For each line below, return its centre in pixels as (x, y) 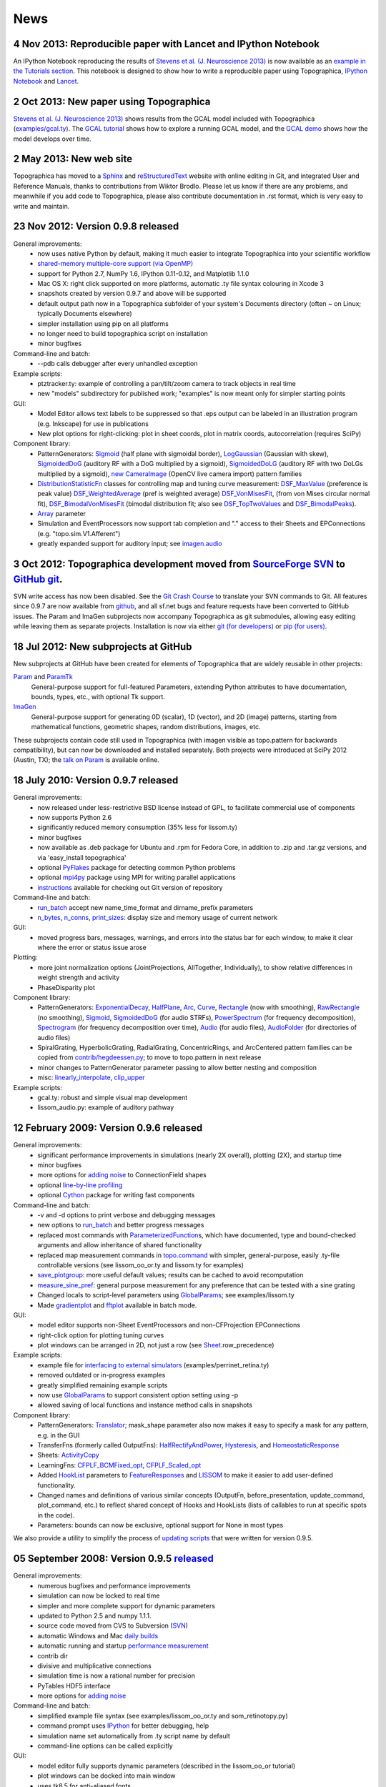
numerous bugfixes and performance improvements (114, 1585)
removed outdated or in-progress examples (102, 1375)
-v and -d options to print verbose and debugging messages (127, 1214)
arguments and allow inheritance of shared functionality (120, 1245)
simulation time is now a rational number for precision (117, 1675)
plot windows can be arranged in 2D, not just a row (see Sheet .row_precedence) (156, 1345)
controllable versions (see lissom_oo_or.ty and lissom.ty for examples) (141, 1264)
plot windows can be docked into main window (107, 1776)
